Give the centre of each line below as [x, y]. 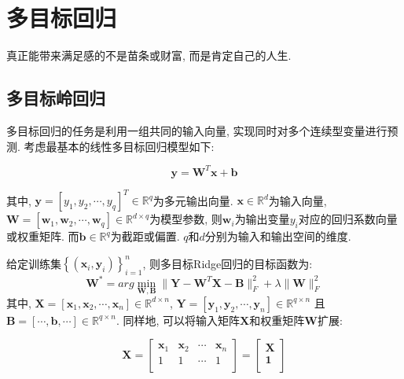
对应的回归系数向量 [348, 219]
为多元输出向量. [193, 200]
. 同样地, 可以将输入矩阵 [178, 320]
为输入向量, [297, 200]
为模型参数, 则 [186, 219]
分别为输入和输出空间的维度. [278, 236]
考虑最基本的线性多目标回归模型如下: [119, 146]
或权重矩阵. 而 [43, 236]
